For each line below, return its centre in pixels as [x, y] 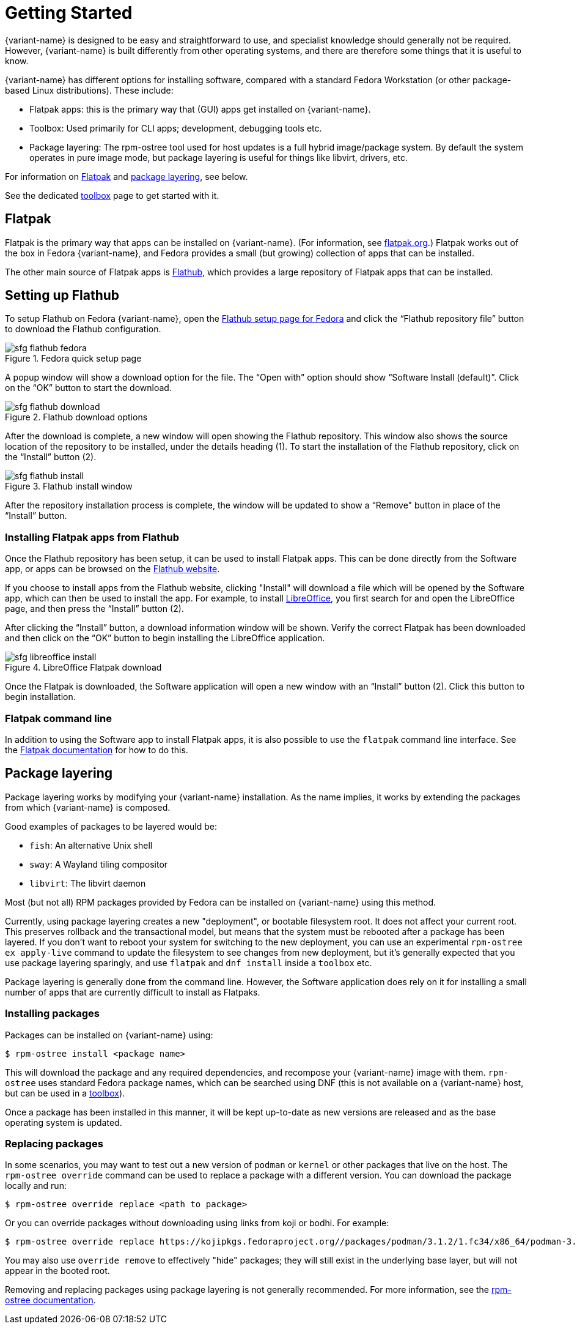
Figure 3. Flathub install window [69, 486]
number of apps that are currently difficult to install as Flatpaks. [133, 992]
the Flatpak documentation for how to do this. [97, 750]
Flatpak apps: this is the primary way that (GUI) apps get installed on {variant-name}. [200, 109]
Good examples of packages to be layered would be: [111, 826]
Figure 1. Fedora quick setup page [73, 359]
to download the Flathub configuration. [83, 329]
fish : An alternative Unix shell [91, 845]
